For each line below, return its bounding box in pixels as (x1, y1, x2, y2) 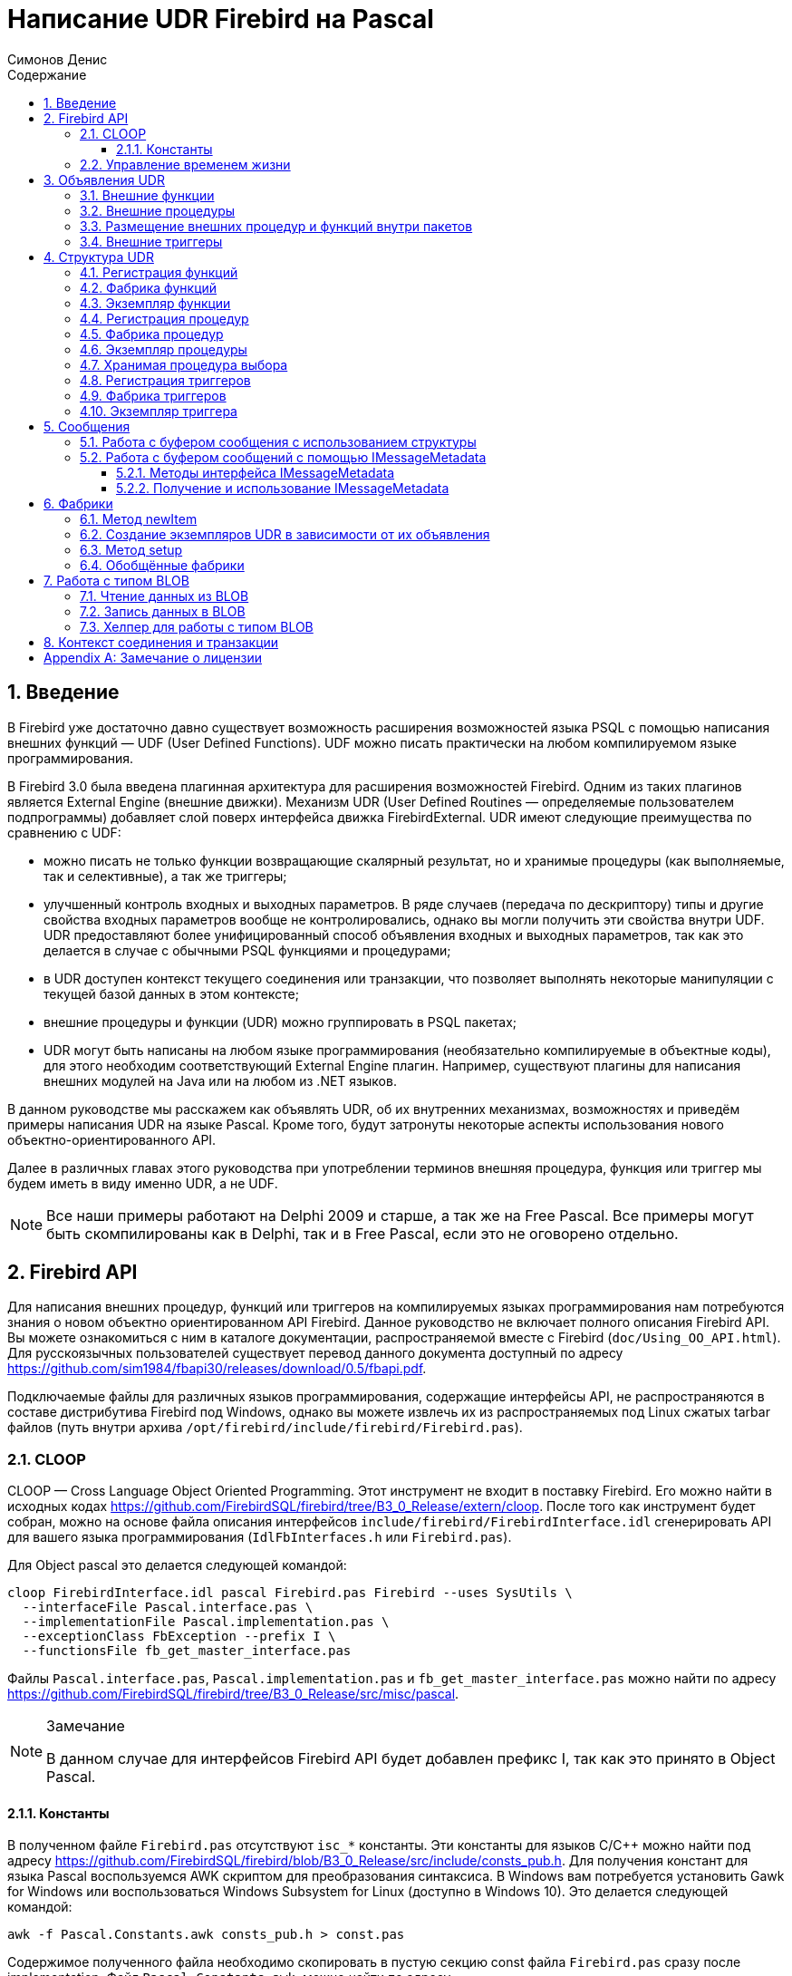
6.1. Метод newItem (80, 510, 198, 527)
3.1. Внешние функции (80, 187, 215, 203)
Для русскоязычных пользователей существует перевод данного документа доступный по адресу (7, 1345, 623, 1361)
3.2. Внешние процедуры (80, 202, 236, 218)
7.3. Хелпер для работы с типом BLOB (80, 618, 314, 634)
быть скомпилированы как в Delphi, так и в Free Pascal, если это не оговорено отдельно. (46, 1224, 679, 1243)
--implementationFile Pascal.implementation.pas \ (22, 1614, 390, 1630)
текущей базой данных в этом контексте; (43, 985, 299, 1002)
